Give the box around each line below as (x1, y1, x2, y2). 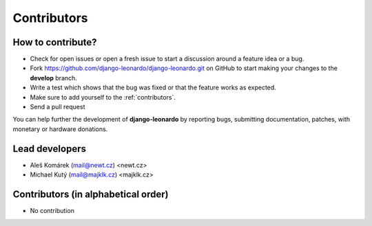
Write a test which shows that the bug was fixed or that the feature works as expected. (30, 83, 277, 92)
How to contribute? (12, 36, 97, 48)
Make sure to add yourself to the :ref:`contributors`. (30, 93, 176, 101)
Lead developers (12, 143, 86, 155)
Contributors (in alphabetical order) (12, 188, 169, 200)
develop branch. (30, 74, 77, 82)
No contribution (30, 207, 75, 214)
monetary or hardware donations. (12, 124, 108, 133)
